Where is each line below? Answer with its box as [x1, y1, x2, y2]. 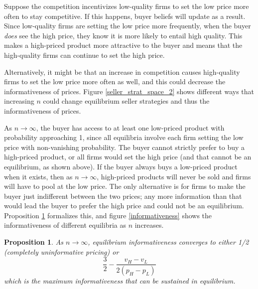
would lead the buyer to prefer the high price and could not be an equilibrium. [4, 200, 244, 211]
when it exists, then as [4, 171, 73, 181]
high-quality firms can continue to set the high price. [4, 49, 165, 60]
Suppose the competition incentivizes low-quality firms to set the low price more [4, 1, 249, 11]
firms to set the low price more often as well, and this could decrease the [4, 76, 226, 87]
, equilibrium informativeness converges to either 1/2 [88, 237, 249, 247]
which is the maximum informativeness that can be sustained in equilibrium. [4, 276, 236, 286]
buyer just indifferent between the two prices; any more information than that [4, 190, 242, 201]
